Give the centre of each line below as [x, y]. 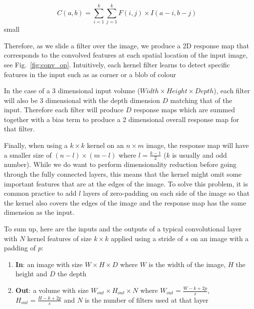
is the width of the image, [187, 264]
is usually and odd [200, 154]
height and [31, 274]
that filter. [20, 129]
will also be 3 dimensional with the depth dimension [82, 100]
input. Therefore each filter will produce [64, 110]
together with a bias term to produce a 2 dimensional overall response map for [122, 119]
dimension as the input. [39, 212]
